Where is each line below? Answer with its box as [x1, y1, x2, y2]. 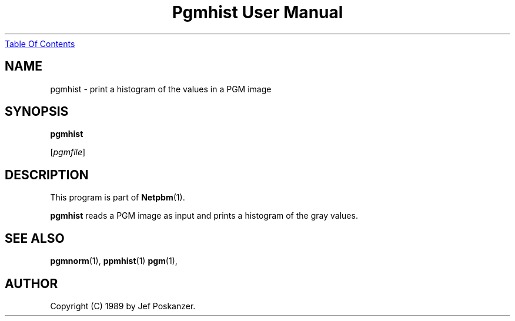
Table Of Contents [5, 38, 75, 49]
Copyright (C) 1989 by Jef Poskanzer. [50, 300, 196, 311]
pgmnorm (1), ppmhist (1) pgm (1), [50, 256, 178, 266]
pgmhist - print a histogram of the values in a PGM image [50, 83, 272, 94]
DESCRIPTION [5, 167, 89, 182]
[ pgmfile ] [50, 147, 86, 158]
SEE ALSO [5, 230, 65, 246]
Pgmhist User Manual [172, 2, 343, 22]
